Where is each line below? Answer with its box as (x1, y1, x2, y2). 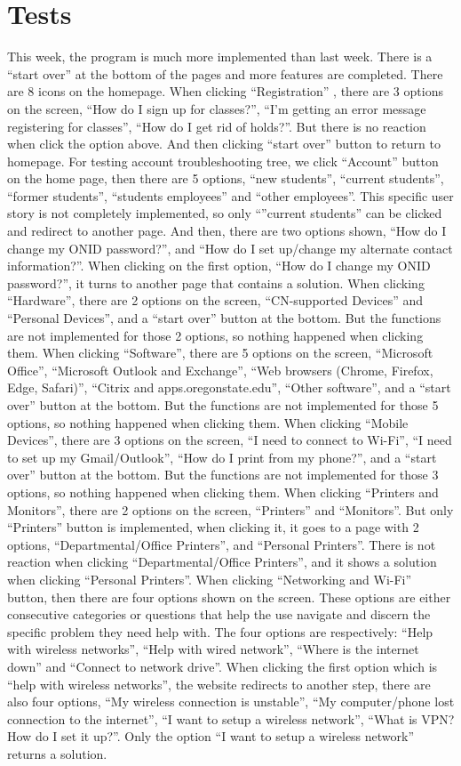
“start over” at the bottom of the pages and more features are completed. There (7, 64, 443, 83)
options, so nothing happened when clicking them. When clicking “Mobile (7, 413, 409, 431)
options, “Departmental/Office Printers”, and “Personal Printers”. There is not (7, 535, 436, 553)
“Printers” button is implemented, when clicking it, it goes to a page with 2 (7, 518, 419, 536)
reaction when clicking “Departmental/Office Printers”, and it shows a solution (7, 552, 437, 571)
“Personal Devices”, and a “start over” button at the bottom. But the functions (7, 309, 441, 327)
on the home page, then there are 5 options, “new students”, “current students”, (7, 169, 444, 188)
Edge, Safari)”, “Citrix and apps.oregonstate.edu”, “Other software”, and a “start (7, 378, 451, 397)
